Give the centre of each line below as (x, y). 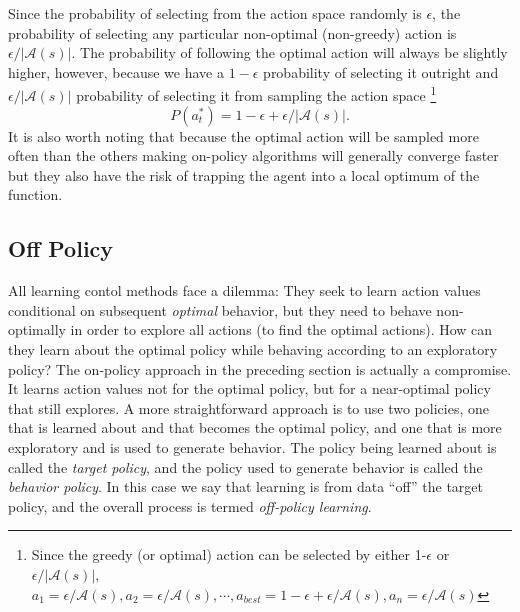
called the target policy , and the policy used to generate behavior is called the (245, 466)
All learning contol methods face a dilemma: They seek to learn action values (244, 290)
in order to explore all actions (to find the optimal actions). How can (281, 329)
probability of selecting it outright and (381, 71)
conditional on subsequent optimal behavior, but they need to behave (220, 309)
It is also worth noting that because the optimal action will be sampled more (243, 135)
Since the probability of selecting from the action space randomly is (215, 13)
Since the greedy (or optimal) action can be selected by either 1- (229, 554)
